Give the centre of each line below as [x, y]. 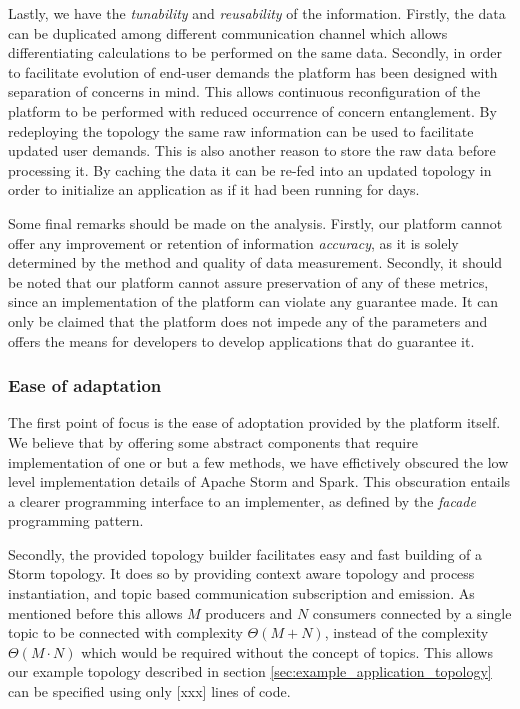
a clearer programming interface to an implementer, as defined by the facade [242, 500]
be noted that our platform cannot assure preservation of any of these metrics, [248, 281]
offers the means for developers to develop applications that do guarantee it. [241, 340]
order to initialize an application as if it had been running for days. [214, 189]
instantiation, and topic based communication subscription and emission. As [241, 593]
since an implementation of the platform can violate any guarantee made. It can [253, 301]
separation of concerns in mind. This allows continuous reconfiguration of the [244, 91]
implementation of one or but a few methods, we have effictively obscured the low [258, 461]
